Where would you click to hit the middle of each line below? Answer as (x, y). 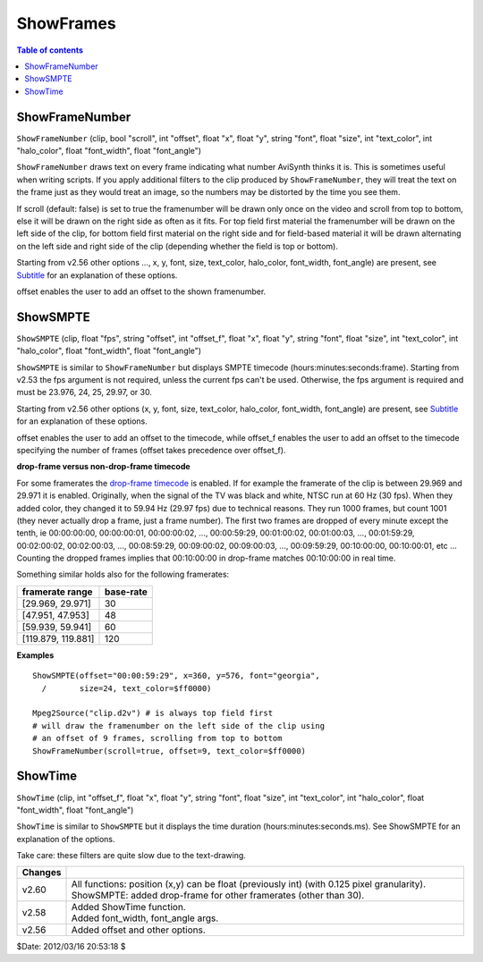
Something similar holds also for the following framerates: (123, 574)
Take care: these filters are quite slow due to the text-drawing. (131, 856)
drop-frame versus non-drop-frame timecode (104, 467)
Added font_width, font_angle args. (145, 918)
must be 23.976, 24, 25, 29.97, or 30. (84, 392)
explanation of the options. (66, 839)
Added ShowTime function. (129, 907)
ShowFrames (66, 23)
